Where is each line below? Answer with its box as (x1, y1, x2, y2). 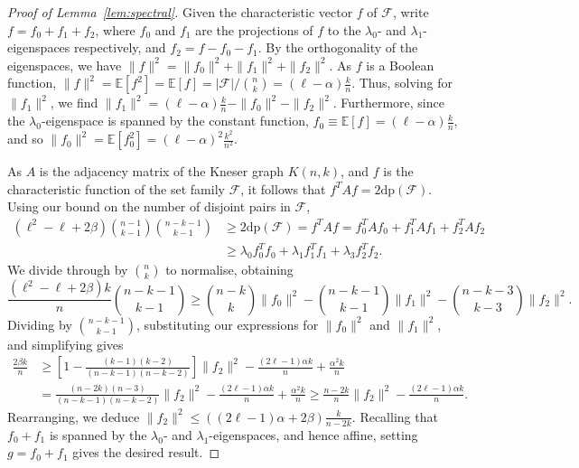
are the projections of (195, 20, 313, 39)
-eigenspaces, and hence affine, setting (209, 425, 418, 444)
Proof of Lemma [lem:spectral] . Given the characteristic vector (7, 3, 353, 21)
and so (7, 129, 43, 148)
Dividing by (7, 314, 72, 333)
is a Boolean (366, 55, 434, 74)
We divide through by (7, 260, 128, 279)
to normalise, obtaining (165, 260, 294, 279)
